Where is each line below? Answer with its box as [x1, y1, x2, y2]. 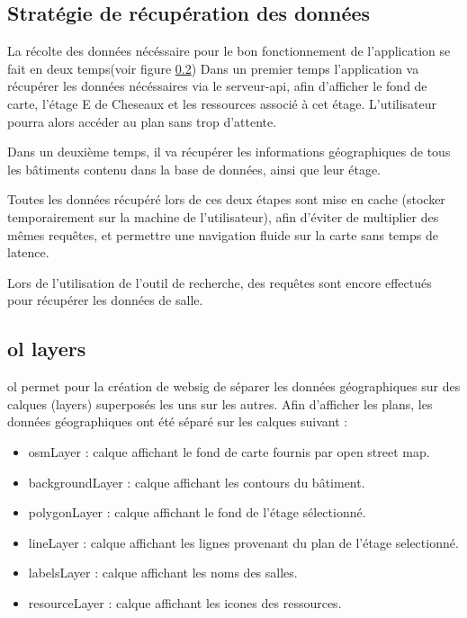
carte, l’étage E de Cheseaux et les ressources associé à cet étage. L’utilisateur [7, 94, 437, 112]
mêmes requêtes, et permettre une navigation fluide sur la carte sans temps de [7, 225, 438, 244]
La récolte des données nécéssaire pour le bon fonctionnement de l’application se [7, 41, 451, 60]
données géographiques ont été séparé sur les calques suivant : [7, 412, 348, 431]
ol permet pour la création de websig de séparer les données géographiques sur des [7, 377, 461, 396]
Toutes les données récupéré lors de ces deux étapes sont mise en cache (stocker [7, 190, 445, 209]
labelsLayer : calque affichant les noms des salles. [28, 563, 298, 582]
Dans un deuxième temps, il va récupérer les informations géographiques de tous [7, 142, 451, 161]
